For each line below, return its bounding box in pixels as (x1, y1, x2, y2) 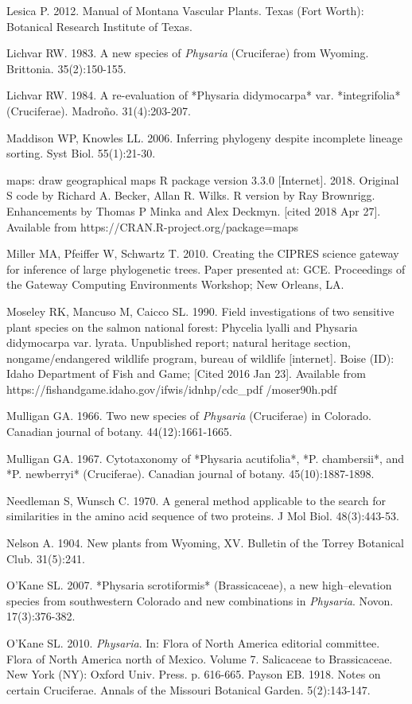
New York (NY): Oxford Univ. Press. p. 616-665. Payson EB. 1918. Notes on (6, 666, 381, 683)
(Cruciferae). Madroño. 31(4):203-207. (6, 102, 191, 119)
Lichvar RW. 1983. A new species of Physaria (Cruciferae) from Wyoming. (6, 45, 369, 61)
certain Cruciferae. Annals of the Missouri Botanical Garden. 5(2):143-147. (6, 681, 371, 698)
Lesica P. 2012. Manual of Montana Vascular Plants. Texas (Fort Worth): (6, 2, 364, 18)
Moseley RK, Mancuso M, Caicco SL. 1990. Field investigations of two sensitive (6, 302, 395, 319)
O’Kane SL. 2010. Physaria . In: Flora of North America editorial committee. (6, 635, 380, 651)
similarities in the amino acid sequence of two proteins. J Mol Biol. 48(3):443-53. (6, 508, 399, 524)
